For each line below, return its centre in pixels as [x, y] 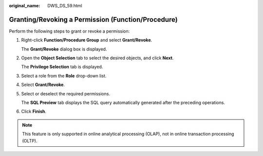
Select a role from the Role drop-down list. [64, 76]
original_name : [25, 6]
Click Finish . [34, 111]
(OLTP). [30, 140]
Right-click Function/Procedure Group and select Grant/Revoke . [87, 40]
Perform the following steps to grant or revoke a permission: [69, 31]
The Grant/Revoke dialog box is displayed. [64, 49]
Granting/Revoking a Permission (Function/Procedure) [93, 19]
